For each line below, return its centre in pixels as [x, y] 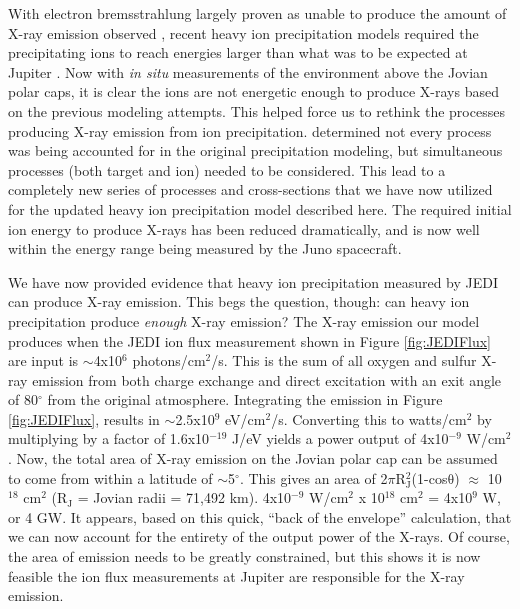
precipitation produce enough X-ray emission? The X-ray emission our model [244, 320]
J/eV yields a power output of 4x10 [340, 438]
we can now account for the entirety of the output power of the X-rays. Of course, [259, 536]
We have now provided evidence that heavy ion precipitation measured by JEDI [253, 281]
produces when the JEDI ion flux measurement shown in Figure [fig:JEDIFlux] [250, 340]
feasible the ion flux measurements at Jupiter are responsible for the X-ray [236, 575]
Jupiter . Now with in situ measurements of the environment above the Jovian [248, 71]
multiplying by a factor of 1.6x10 [109, 438]
